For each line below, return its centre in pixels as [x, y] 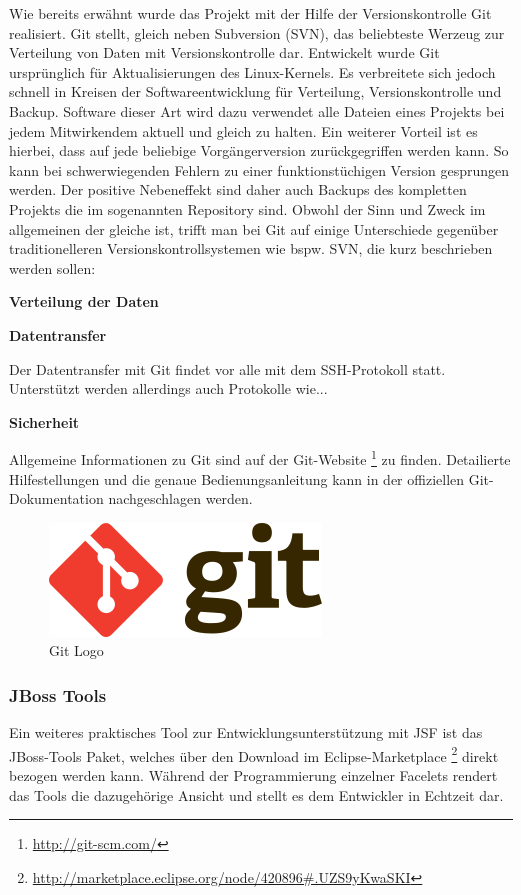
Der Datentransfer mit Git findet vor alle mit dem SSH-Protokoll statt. [227, 368]
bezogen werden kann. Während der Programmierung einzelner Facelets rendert [253, 774]
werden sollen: [52, 267]
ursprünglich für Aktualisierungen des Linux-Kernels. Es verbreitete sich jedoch [252, 71]
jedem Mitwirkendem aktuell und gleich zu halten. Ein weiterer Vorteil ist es [243, 130]
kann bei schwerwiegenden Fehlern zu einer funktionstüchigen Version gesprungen [259, 169]
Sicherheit [44, 421]
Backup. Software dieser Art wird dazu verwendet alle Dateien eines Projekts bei [257, 110]
